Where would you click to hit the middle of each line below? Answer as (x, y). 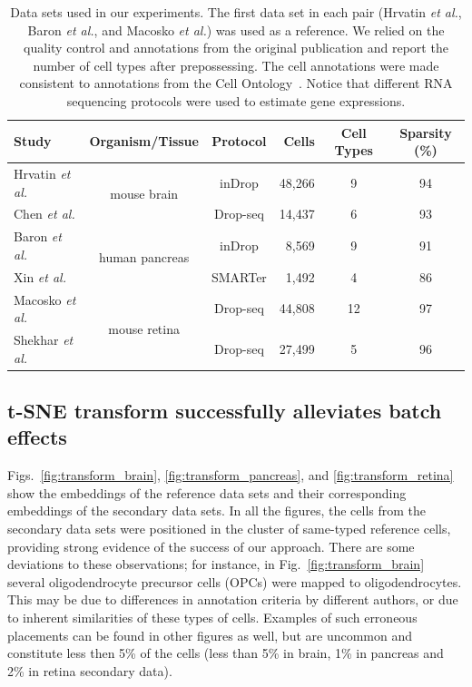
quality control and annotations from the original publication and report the (236, 48)
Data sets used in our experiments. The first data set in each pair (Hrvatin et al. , (236, 12)
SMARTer (239, 276)
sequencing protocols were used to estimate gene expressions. (236, 100)
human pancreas (144, 256)
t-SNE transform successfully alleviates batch (225, 411)
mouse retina (144, 328)
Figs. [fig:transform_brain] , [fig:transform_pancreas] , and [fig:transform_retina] (231, 475)
